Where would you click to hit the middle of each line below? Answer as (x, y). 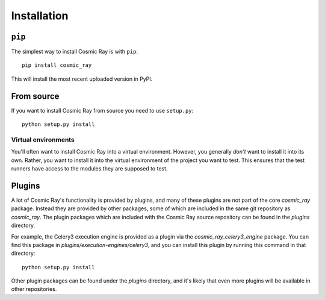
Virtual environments (43, 140)
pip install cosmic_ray (57, 65)
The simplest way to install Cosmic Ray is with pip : (75, 52)
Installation (40, 16)
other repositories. (34, 289)
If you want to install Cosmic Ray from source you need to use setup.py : (102, 110)
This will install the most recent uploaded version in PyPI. (82, 79)
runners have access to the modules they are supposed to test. (89, 169)
